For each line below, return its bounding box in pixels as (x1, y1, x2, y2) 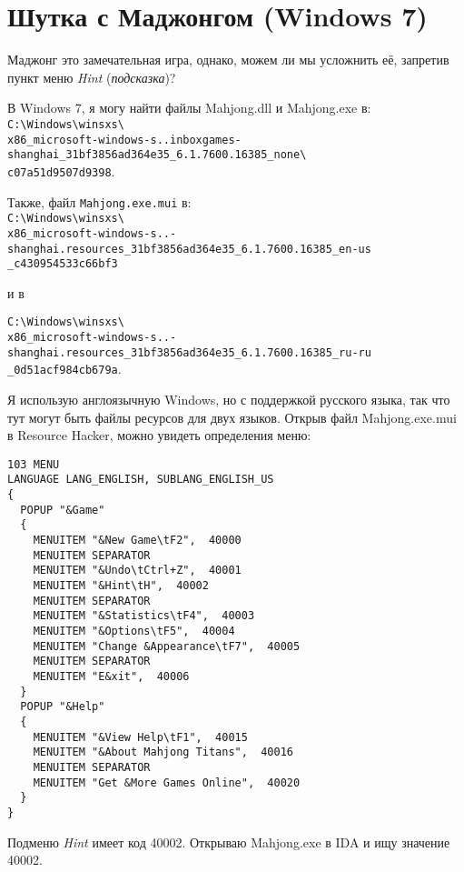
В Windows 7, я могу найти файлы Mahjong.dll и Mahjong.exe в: (7, 98, 371, 117)
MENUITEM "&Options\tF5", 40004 (33, 625, 235, 638)
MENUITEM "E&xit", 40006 (33, 670, 190, 683)
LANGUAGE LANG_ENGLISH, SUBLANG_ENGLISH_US (7, 473, 274, 486)
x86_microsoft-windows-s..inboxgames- (7, 133, 242, 146)
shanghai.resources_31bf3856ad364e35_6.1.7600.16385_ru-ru (7, 346, 371, 359)
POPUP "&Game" (20, 503, 105, 516)
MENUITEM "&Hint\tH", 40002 (33, 579, 209, 593)
